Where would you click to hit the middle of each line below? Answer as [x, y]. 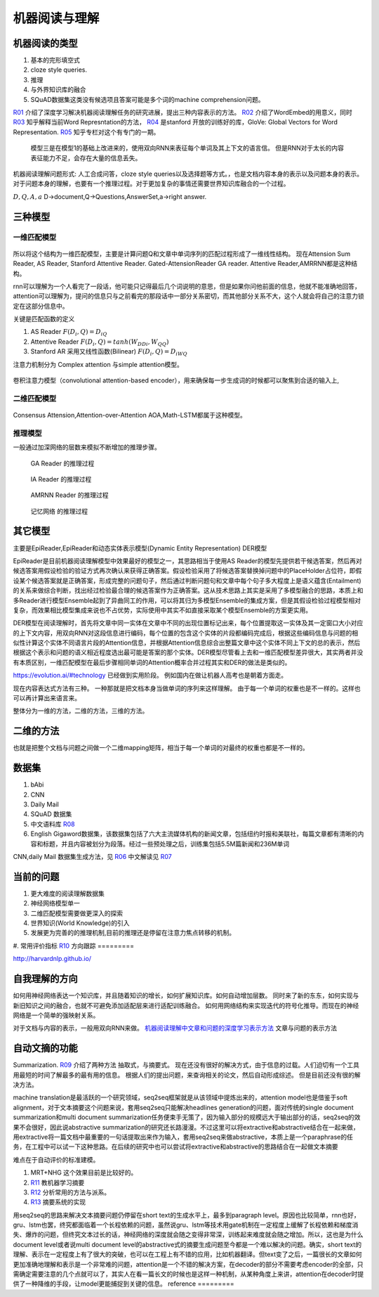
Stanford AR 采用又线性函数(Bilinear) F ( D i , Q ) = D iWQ [109, 353]
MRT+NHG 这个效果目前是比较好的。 [84, 1173]
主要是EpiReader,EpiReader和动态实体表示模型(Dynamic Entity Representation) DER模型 [140, 548]
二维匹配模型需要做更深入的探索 [77, 913]
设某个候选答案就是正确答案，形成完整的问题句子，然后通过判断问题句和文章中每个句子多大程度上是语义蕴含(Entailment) [187, 581]
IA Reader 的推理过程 [61, 479]
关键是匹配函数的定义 [44, 319]
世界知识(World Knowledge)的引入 [80, 923]
